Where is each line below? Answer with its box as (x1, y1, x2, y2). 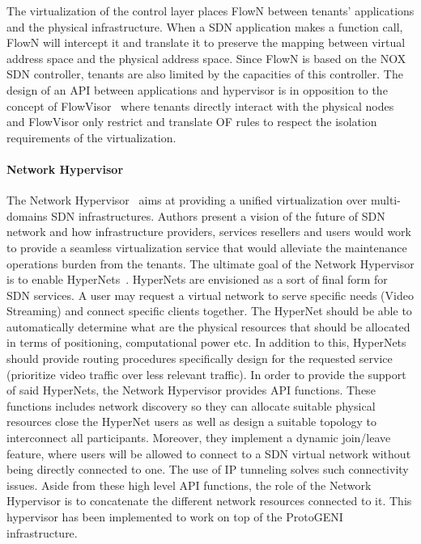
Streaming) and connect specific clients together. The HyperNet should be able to (6, 302, 412, 319)
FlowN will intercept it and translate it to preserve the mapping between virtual (6, 34, 406, 51)
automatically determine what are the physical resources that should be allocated (6, 318, 410, 335)
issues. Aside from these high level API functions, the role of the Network (6, 476, 372, 493)
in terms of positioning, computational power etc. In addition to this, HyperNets (6, 334, 406, 351)
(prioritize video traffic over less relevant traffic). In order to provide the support (6, 365, 406, 382)
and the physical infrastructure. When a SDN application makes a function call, (6, 18, 403, 35)
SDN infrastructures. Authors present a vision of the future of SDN (51, 207, 385, 224)
